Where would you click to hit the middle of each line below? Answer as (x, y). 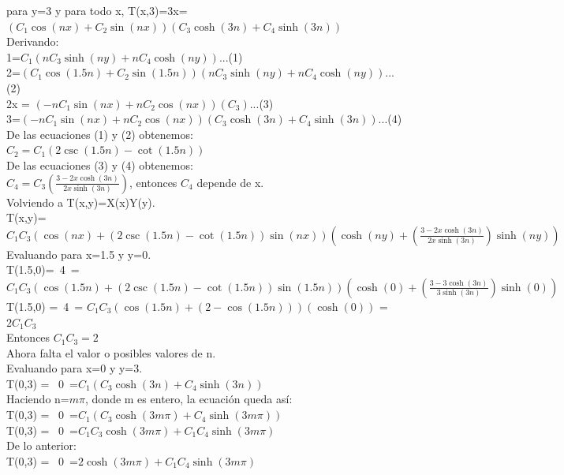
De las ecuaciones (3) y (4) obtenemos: (100, 165)
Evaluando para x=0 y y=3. (75, 368)
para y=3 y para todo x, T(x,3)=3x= (97, 10)
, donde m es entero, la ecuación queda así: (189, 399)
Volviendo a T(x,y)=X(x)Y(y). (81, 202)
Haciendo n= (38, 399)
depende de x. (230, 182)
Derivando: (33, 41)
